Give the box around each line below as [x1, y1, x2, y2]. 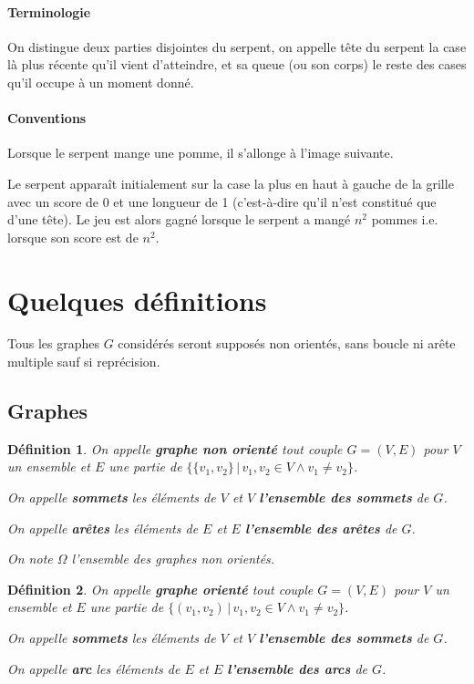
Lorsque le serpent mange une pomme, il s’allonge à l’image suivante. [7, 143, 394, 162]
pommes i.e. [371, 210, 438, 229]
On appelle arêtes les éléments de [7, 518, 199, 537]
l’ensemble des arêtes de [244, 518, 397, 537]
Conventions [7, 109, 87, 128]
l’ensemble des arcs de [227, 658, 367, 678]
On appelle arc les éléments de [7, 658, 180, 678]
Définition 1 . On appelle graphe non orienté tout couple [7, 439, 343, 458]
